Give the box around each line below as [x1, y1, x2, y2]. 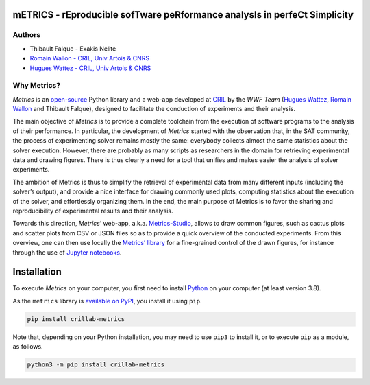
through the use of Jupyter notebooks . [12, 248, 122, 257]
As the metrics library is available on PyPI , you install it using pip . [12, 296, 202, 305]
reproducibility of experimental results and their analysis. [12, 207, 173, 215]
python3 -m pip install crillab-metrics [27, 361, 164, 369]
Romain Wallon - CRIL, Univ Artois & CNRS [29, 54, 150, 62]
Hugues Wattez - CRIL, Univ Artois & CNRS [29, 64, 151, 72]
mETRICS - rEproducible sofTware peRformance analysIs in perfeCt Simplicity [12, 9, 354, 21]
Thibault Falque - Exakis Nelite [29, 45, 116, 53]
